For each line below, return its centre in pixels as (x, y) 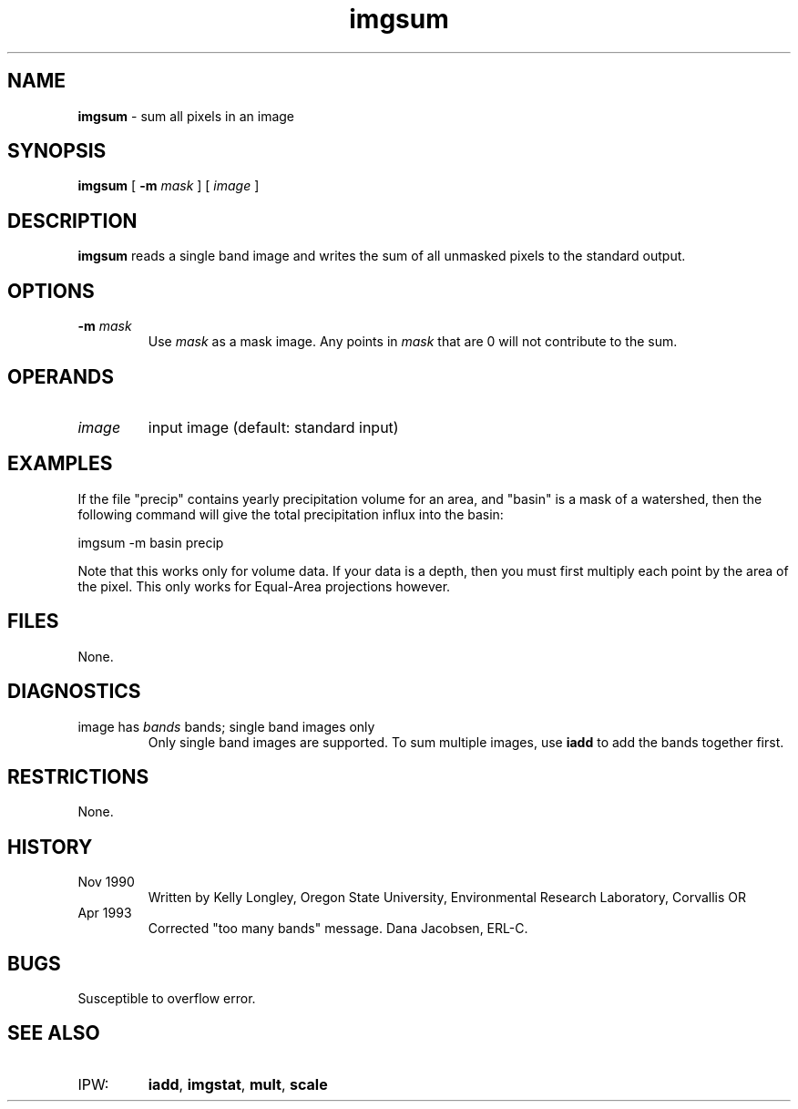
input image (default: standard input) (273, 427)
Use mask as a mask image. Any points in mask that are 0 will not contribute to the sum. (413, 342)
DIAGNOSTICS (74, 692)
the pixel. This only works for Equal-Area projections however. (264, 586)
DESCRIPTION (72, 221)
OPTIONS (51, 291)
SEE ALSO (54, 1033)
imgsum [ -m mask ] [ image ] (169, 186)
